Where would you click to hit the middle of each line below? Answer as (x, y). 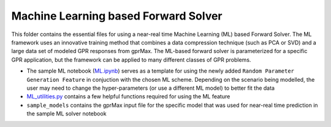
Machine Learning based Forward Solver (117, 16)
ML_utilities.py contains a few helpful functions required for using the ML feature (128, 96)
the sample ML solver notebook (67, 114)
